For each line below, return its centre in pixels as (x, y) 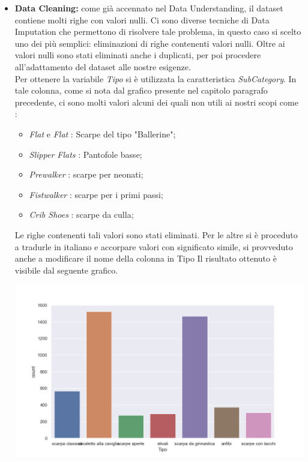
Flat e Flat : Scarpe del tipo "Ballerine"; (102, 133)
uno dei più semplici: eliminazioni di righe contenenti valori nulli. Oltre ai (150, 43)
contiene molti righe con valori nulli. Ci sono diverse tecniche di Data (142, 19)
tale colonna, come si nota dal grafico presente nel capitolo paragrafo (141, 90)
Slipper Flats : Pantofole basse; (86, 154)
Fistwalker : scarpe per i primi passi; (96, 194)
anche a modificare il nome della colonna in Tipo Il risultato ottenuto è (146, 258)
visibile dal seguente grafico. (66, 270)
